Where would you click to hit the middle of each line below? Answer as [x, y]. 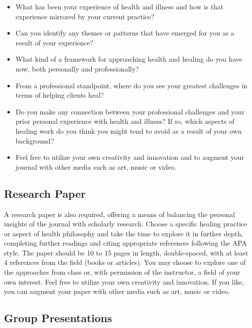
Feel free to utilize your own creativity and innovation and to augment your [130, 157]
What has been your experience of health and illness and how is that [119, 6]
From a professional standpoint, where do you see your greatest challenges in [131, 85]
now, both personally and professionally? [77, 68]
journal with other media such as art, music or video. [96, 166]
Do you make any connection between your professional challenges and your [130, 111]
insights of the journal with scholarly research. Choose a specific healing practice [126, 224]
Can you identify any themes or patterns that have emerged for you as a [125, 33]
